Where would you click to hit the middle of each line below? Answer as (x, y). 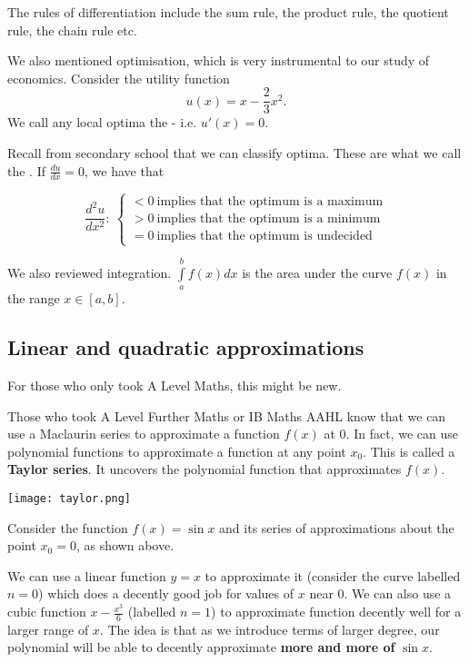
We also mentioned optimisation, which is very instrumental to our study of (219, 60)
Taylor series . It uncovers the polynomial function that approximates (205, 469)
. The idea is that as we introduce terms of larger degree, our (269, 629)
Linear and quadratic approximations (186, 347)
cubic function (47, 612)
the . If (26, 170)
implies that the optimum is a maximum (270, 201)
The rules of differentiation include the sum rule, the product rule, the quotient (228, 12)
